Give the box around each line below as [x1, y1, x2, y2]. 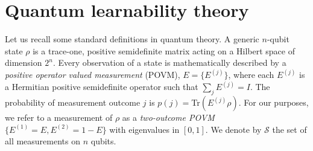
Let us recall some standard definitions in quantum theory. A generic [5, 33, 259, 45]
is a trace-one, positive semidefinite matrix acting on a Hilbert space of [33, 44, 295, 57]
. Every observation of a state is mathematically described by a [52, 56, 286, 69]
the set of [272, 123, 307, 135]
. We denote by [205, 123, 262, 135]
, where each [228, 68, 274, 81]
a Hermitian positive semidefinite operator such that [5, 80, 198, 93]
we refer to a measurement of [5, 111, 113, 124]
